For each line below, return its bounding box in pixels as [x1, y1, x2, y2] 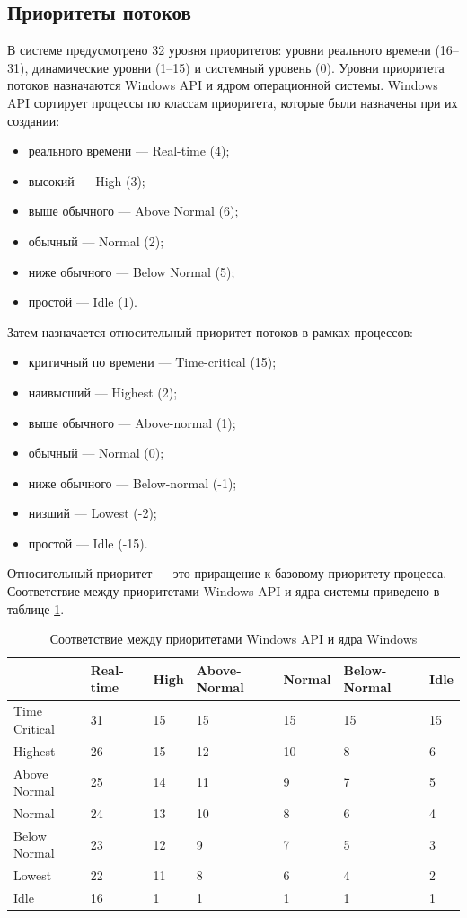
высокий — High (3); [28, 171, 145, 190]
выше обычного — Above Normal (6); [28, 201, 239, 220]
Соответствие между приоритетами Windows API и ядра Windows [49, 629, 418, 648]
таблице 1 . [7, 599, 65, 618]
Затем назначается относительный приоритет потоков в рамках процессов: [7, 322, 413, 341]
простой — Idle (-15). [28, 533, 148, 552]
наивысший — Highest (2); [28, 382, 178, 401]
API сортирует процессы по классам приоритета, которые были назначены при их [7, 93, 458, 111]
